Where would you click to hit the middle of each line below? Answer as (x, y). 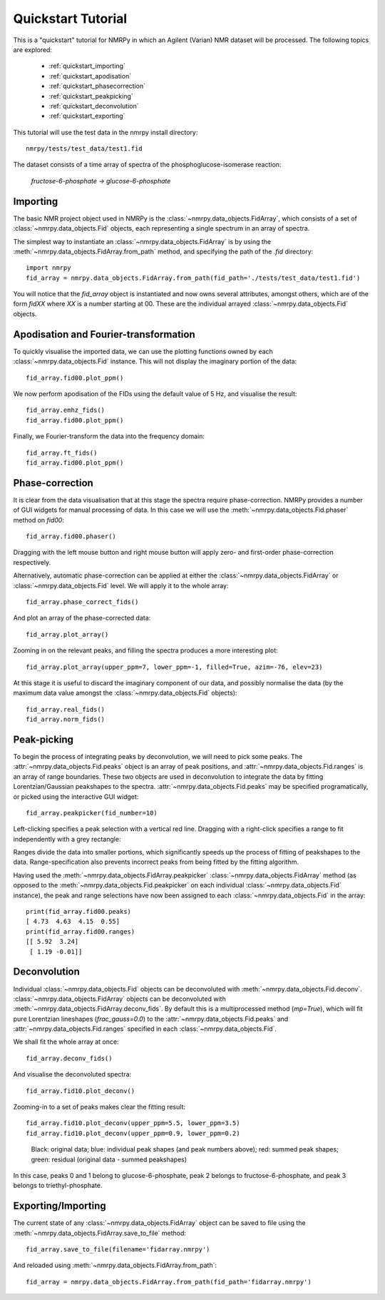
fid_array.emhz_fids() (66, 410)
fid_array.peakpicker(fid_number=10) (92, 813)
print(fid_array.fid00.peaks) (79, 912)
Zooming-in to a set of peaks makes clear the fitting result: (99, 1107)
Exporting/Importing (60, 1206)
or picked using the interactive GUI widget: (76, 797)
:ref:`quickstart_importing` (87, 66)
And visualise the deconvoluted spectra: (72, 1074)
